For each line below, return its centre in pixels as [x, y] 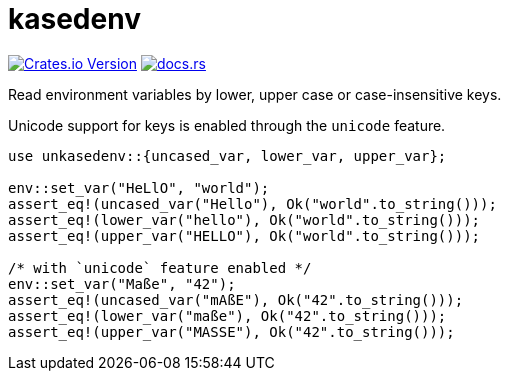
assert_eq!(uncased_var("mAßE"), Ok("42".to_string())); [236, 299]
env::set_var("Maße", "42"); [122, 283]
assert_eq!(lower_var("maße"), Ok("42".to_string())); [227, 315]
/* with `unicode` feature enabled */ [160, 267]
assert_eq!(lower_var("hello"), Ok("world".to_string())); [244, 219]
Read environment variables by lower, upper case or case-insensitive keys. [255, 94]
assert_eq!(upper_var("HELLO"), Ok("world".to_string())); [244, 235]
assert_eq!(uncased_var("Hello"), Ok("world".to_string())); [252, 203]
